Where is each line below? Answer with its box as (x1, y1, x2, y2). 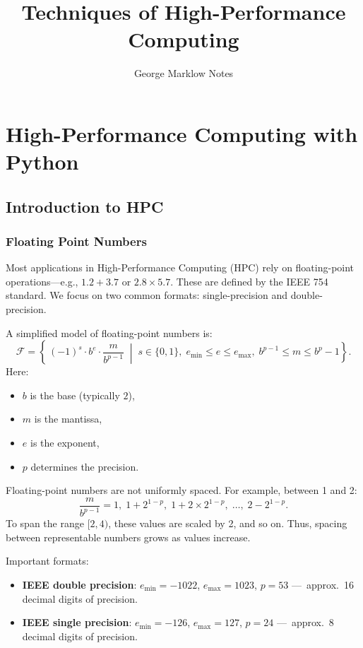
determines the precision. (30, 459, 139, 473)
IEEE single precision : (22, 615, 132, 630)
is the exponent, (30, 435, 100, 450)
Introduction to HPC (6, 195, 164, 217)
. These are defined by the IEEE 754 (170, 273, 328, 288)
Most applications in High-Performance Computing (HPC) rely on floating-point (6, 260, 355, 275)
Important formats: (6, 553, 89, 568)
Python (6, 147, 79, 176)
